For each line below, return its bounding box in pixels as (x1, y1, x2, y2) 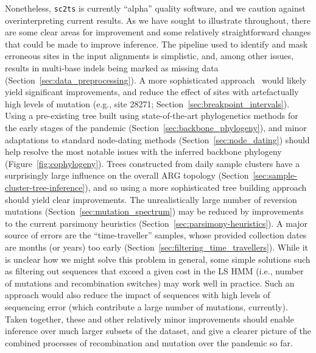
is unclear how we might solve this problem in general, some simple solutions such (5, 252, 311, 265)
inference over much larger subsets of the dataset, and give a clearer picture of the (5, 324, 311, 337)
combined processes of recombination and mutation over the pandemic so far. (5, 336, 293, 349)
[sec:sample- (253, 169, 297, 182)
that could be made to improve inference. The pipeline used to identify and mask (5, 37, 308, 50)
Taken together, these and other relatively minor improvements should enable (5, 312, 294, 325)
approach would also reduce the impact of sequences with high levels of (5, 288, 270, 301)
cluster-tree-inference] (5, 180, 85, 193)
